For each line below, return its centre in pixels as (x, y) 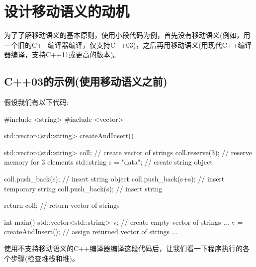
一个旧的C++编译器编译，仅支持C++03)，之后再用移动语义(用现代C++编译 (128, 44)
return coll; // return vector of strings (62, 205)
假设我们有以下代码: (36, 102)
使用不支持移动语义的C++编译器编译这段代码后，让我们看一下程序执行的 (123, 248)
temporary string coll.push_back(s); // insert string (83, 188)
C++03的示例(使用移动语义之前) (86, 81)
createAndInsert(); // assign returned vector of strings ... (91, 231)
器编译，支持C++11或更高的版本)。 (62, 54)
